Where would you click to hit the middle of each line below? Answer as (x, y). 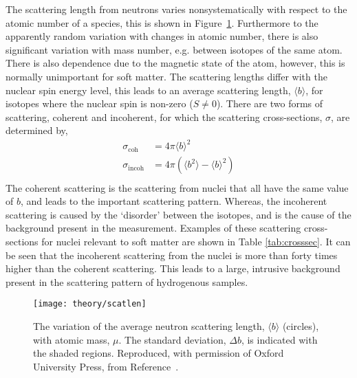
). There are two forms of (270, 103)
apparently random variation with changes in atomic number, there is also (162, 36)
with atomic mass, (72, 339)
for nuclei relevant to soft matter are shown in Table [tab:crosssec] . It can (196, 241)
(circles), (301, 325)
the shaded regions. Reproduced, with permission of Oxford (159, 353)
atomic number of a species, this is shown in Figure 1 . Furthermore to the (162, 22)
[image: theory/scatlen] (90, 304)
